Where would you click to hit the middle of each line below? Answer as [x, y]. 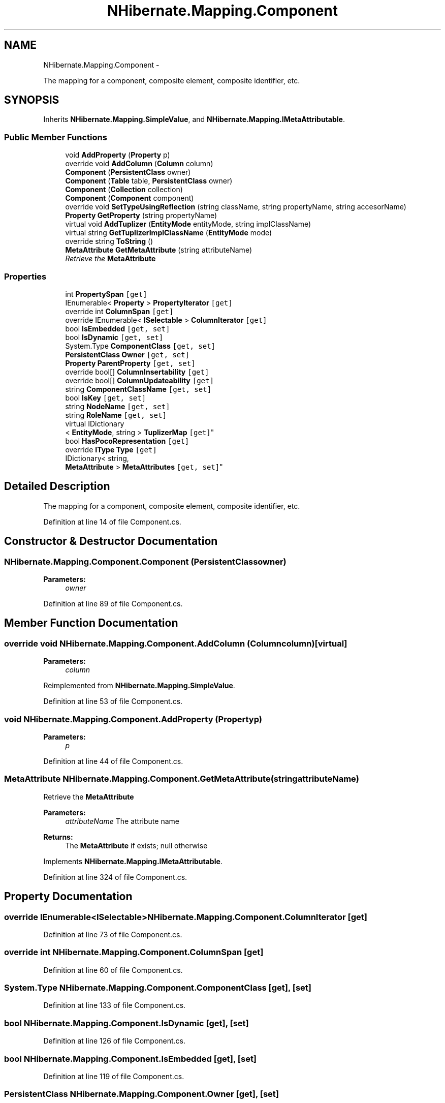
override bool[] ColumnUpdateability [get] [139, 380]
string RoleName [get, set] [116, 415]
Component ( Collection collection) [124, 190]
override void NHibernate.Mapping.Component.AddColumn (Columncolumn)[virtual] [176, 643]
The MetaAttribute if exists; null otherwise [136, 845]
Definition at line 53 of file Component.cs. [113, 701]
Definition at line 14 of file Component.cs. [112, 522]
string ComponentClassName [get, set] [138, 389]
